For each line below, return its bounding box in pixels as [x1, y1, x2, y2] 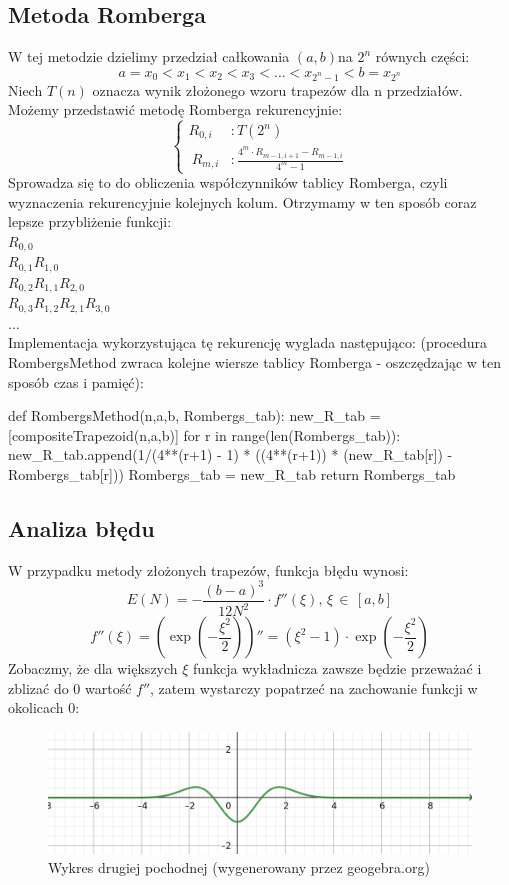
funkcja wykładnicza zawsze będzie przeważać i [193, 658, 482, 679]
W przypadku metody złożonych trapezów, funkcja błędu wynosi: [8, 559, 409, 580]
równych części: [375, 46, 470, 67]
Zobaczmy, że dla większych [8, 658, 178, 679]
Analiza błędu [8, 512, 155, 543]
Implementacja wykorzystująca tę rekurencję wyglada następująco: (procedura [8, 332, 488, 353]
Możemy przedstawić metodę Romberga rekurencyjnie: [8, 99, 343, 120]
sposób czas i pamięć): [8, 371, 144, 392]
